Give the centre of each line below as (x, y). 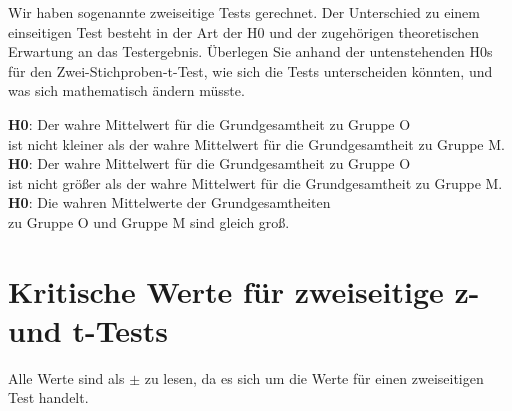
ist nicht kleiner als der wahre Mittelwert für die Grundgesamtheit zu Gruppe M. (256, 143)
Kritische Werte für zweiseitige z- (244, 290)
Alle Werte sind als (66, 377)
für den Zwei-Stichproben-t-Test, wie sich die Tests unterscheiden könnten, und (250, 70)
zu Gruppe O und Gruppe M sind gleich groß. (149, 221)
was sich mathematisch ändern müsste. (126, 90)
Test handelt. (48, 397)
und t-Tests (88, 329)
